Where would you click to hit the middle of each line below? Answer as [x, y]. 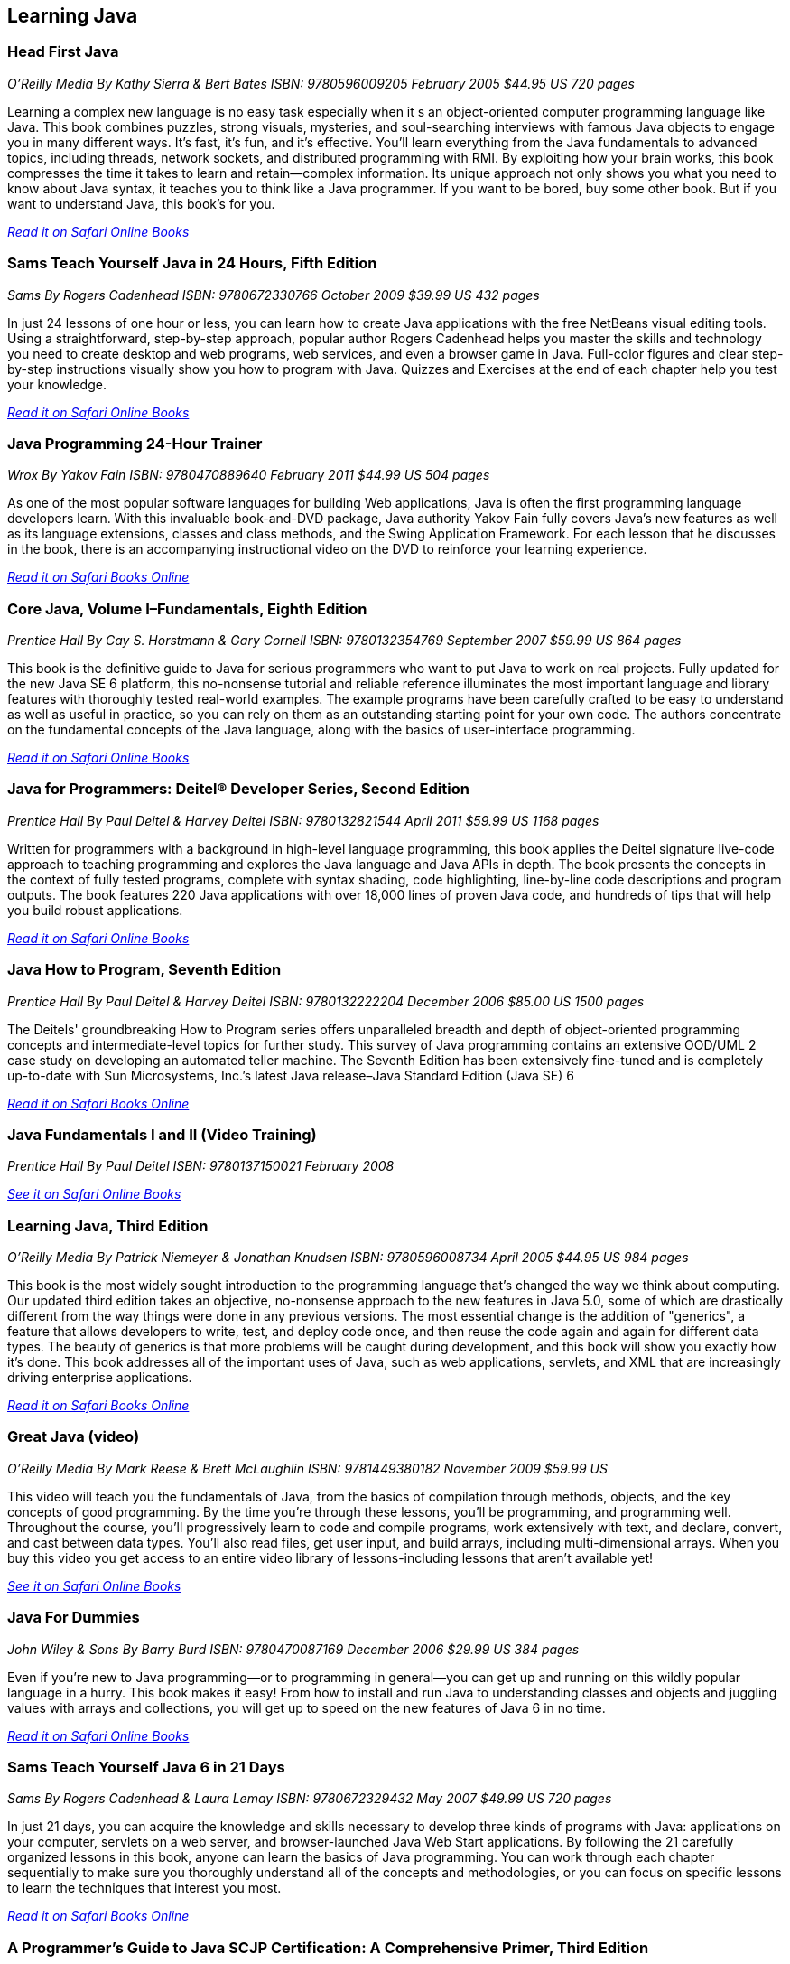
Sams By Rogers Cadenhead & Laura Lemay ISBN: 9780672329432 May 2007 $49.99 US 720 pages [310, 1799]
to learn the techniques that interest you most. [144, 1888]
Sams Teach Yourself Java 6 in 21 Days [146, 1767]
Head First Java [63, 52]
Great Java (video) [74, 1437]
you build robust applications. [95, 910]
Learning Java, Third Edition [108, 1225]
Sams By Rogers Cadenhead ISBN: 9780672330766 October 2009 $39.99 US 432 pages [274, 295]
